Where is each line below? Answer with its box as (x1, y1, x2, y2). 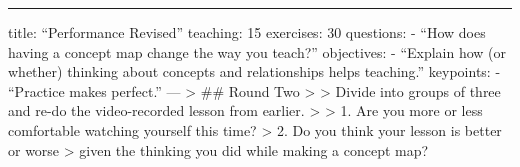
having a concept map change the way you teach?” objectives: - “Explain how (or (8, 41, 507, 62)
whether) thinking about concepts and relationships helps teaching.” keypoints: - (8, 61, 501, 82)
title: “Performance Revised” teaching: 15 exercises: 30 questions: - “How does (8, 22, 486, 42)
